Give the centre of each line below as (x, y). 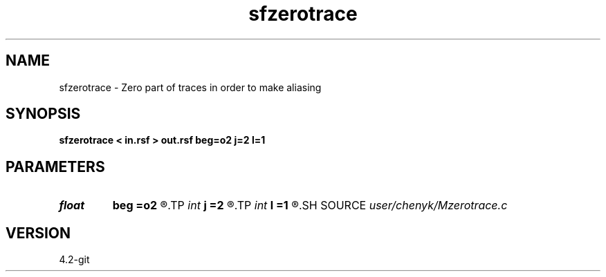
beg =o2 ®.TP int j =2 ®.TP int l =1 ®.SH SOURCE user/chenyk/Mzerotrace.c (310, 206)
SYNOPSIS (43, 114)
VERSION (38, 233)
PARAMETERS (55, 166)
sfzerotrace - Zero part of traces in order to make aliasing (190, 87)
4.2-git (74, 260)
